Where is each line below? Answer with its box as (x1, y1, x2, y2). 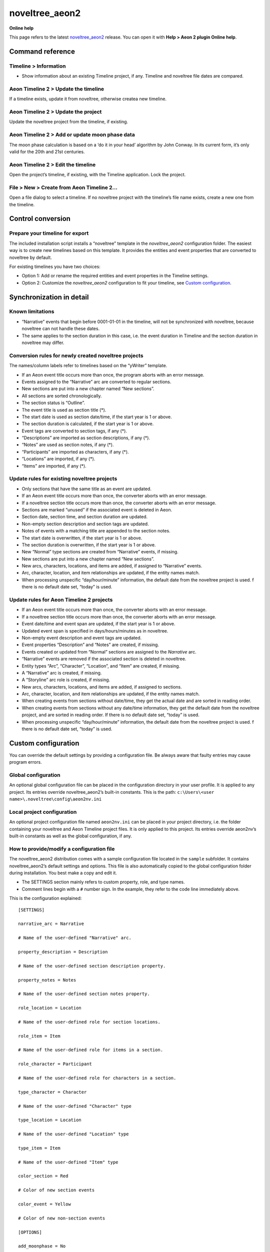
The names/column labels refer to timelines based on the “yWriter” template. (9, 363, 167, 369)
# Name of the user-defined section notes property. (18, 991, 150, 997)
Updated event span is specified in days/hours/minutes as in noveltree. (21, 628, 168, 634)
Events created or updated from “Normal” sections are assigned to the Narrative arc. (21, 649, 197, 655)
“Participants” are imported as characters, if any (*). (21, 449, 129, 455)
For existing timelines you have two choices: (9, 263, 101, 269)
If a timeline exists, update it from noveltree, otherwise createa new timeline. (9, 96, 167, 102)
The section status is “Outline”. (21, 400, 85, 406)
